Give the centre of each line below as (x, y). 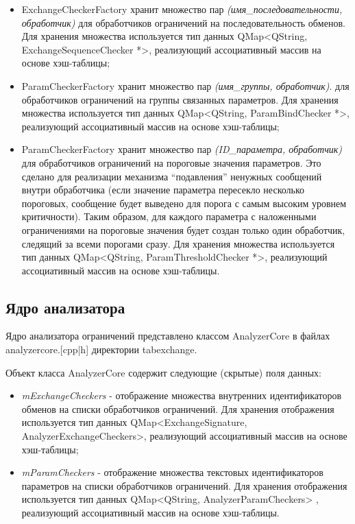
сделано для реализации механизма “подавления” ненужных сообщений (172, 176)
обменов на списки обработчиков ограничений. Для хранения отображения (178, 408)
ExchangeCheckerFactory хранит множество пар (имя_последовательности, (182, 9)
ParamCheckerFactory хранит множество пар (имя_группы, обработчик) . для (185, 85)
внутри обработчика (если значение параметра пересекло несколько (163, 190)
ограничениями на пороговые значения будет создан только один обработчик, (183, 229)
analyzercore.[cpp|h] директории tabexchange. (101, 349)
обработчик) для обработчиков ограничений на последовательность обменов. (183, 22)
